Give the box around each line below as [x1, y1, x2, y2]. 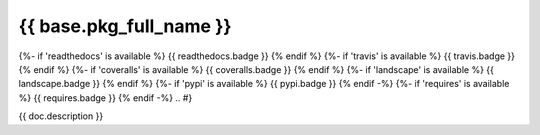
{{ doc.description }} [18, 110, 104, 122]
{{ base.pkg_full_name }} [18, 15, 232, 37]
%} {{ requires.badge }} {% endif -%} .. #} [18, 91, 193, 104]
